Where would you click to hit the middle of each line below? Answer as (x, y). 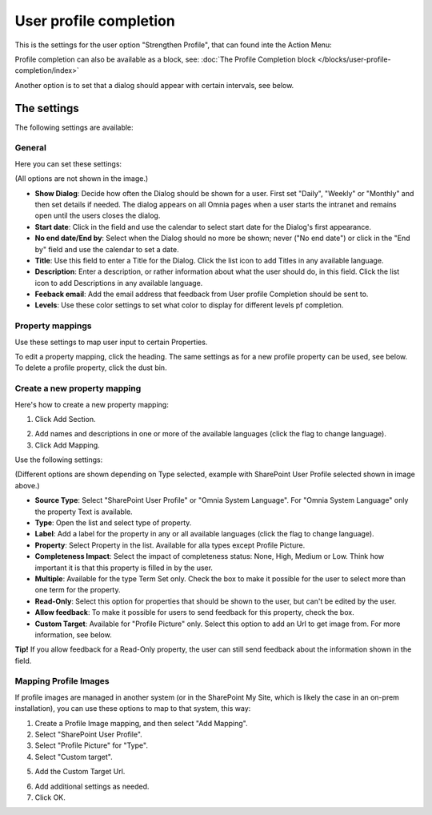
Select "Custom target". (74, 757)
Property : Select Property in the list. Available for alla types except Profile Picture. (170, 545)
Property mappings (53, 326)
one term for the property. (78, 590)
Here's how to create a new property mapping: (92, 404)
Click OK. (50, 797)
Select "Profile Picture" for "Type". (91, 745)
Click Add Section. (65, 419)
